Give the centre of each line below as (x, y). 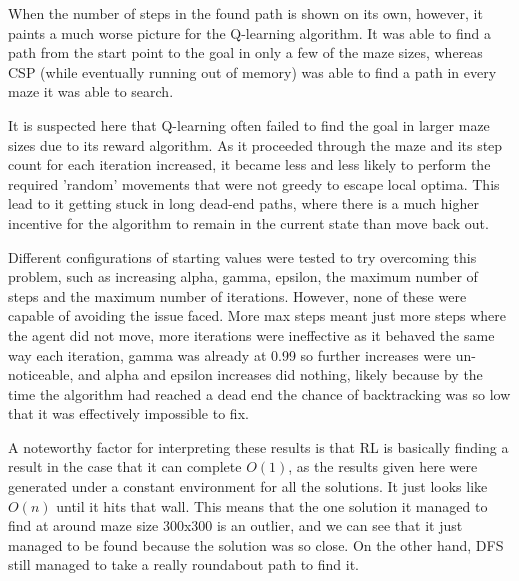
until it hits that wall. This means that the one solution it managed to (272, 505)
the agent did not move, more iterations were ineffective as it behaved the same (251, 334)
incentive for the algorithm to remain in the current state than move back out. (248, 222)
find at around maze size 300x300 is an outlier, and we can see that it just (235, 525)
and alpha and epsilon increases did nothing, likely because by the (280, 374)
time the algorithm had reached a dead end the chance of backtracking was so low (259, 393)
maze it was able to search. (91, 91)
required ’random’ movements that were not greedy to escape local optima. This (254, 183)
